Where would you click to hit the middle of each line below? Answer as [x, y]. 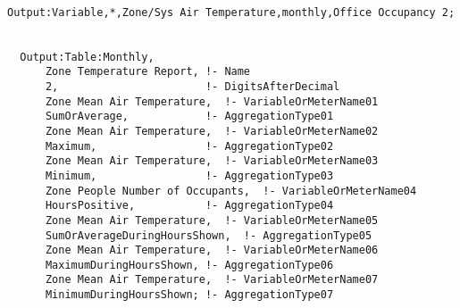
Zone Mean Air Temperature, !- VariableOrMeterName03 [212, 161]
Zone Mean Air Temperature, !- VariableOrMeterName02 [212, 131]
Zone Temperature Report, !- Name [148, 72]
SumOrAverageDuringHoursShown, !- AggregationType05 [209, 235]
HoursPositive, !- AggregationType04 [189, 206]
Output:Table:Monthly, [87, 57]
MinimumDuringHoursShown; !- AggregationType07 [189, 295]
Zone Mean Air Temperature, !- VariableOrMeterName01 [212, 101]
